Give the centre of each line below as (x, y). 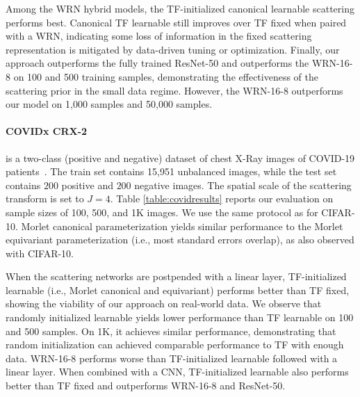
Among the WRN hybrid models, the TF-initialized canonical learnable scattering (180, 8)
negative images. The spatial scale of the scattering (243, 185)
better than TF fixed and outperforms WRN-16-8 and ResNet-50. (146, 386)
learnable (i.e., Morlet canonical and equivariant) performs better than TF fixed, (178, 290)
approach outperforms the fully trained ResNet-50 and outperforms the (157, 63)
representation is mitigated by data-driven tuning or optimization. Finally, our (173, 49)
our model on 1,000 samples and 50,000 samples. (109, 104)
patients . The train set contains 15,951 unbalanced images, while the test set (171, 171)
